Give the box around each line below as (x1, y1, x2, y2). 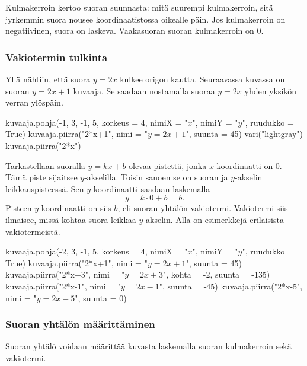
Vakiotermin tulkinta (5, 49, 108, 64)
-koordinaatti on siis (39, 202, 111, 214)
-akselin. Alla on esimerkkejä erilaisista (143, 213, 284, 225)
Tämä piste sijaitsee (5, 171, 78, 183)
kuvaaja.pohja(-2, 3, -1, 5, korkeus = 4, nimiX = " (5, 245, 188, 257)
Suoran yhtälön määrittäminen (5, 317, 155, 332)
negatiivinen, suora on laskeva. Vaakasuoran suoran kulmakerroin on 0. (5, 24, 264, 37)
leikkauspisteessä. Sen (5, 182, 84, 195)
